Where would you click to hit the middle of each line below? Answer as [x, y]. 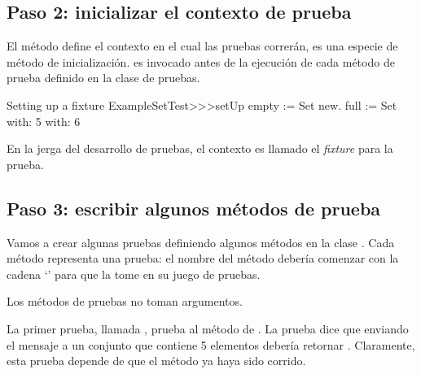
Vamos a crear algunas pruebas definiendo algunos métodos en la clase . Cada [201, 242]
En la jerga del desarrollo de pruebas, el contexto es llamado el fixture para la [200, 148]
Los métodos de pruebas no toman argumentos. [125, 301]
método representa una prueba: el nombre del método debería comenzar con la [203, 258]
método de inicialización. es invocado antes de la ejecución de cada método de [201, 61]
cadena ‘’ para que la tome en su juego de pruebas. [134, 274]
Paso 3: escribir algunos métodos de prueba [194, 208]
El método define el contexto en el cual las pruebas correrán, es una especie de [202, 46]
